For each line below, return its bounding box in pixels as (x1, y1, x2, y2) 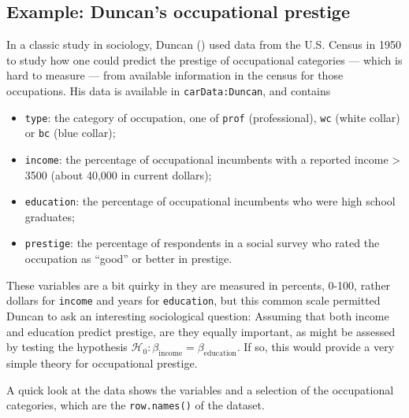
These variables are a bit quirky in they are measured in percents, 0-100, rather (6, 276, 391, 293)
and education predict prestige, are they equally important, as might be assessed (6, 323, 396, 339)
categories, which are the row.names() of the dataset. (6, 397, 265, 413)
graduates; (24, 208, 75, 224)
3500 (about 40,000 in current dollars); (24, 166, 212, 183)
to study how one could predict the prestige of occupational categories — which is (6, 51, 403, 68)
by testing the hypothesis (6, 338, 128, 355)
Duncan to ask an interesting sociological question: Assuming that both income (6, 307, 389, 324)
